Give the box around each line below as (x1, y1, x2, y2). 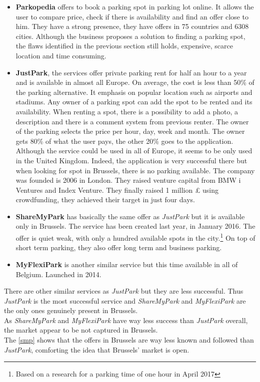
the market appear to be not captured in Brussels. (4, 325, 158, 335)
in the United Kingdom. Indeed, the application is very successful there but (15, 155, 247, 165)
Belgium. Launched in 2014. (15, 269, 101, 279)
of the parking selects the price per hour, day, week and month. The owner (15, 126, 245, 136)
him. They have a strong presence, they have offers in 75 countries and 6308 (15, 21, 249, 31)
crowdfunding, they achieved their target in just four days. (15, 194, 195, 205)
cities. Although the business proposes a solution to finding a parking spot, (15, 30, 245, 41)
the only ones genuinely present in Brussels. (4, 305, 138, 316)
